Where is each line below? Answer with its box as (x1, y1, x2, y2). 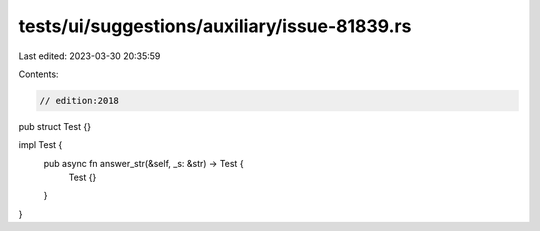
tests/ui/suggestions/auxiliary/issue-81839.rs (18, 15, 412, 37)
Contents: (18, 68, 59, 80)
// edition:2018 (39, 95, 120, 106)
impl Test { (18, 139, 63, 151)
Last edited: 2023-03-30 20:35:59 (18, 50, 161, 62)
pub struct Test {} (18, 120, 92, 132)
